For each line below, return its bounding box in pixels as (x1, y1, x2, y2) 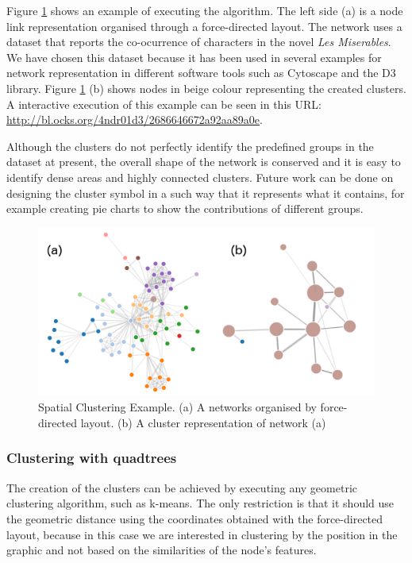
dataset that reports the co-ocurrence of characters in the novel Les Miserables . (6, 33, 391, 50)
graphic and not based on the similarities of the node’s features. (6, 542, 317, 558)
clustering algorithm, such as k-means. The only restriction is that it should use (6, 495, 395, 511)
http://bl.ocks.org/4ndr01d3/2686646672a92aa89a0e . (6, 111, 263, 128)
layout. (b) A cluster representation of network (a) (80, 414, 326, 430)
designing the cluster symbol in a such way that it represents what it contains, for (6, 184, 405, 201)
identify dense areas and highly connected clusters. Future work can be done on (6, 168, 394, 185)
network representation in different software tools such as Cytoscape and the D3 (6, 64, 396, 81)
